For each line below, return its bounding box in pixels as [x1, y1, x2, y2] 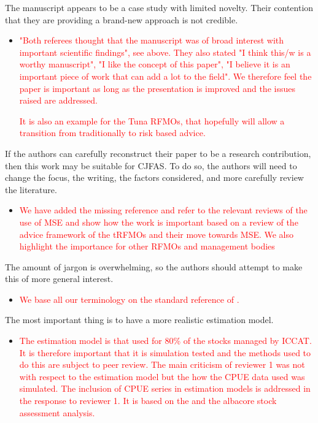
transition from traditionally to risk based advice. [19, 126, 206, 139]
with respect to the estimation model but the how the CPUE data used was [19, 370, 305, 383]
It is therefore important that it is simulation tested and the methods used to [19, 346, 311, 359]
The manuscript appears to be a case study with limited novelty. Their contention [5, 1, 314, 13]
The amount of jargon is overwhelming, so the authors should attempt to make [5, 260, 303, 273]
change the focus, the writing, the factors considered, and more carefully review [5, 171, 304, 184]
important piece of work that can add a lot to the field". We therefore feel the [19, 69, 312, 82]
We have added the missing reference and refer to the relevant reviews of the [19, 204, 308, 216]
